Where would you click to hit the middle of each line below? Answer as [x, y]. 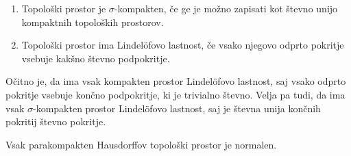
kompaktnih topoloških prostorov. [93, 22]
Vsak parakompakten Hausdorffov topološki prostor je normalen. [141, 144]
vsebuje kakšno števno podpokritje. [96, 58]
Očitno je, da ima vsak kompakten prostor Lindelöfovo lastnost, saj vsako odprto [176, 81]
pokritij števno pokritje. [56, 121]
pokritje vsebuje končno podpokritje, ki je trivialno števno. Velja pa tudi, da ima [175, 94]
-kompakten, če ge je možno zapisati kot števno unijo [226, 8]
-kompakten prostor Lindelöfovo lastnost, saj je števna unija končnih [177, 108]
